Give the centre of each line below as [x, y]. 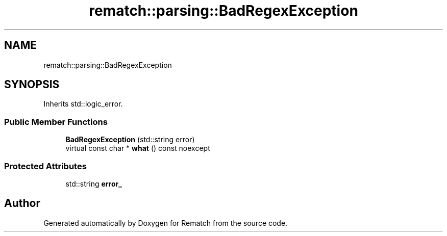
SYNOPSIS [32, 85]
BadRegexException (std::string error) [130, 140]
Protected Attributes [45, 166]
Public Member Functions [56, 122]
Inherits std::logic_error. [83, 104]
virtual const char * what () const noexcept [138, 148]
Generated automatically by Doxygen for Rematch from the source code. [166, 223]
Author [22, 203]
